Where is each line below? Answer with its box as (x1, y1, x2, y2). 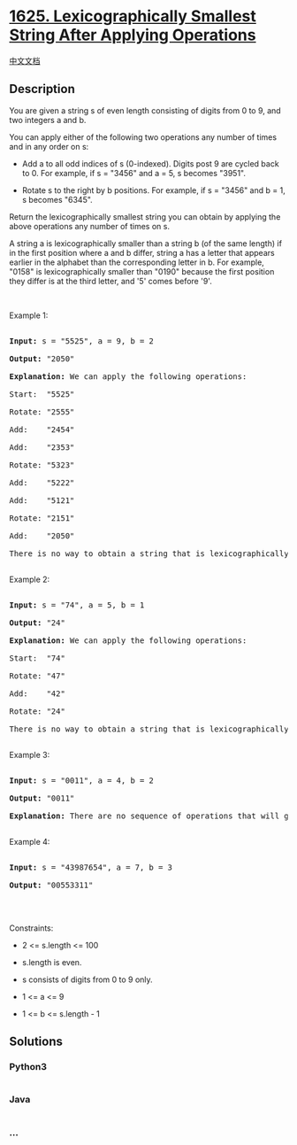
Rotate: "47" (9, 670, 66, 681)
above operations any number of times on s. (9, 220, 171, 231)
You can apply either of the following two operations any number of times (9, 131, 277, 143)
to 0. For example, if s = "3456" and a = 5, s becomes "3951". (21, 167, 246, 178)
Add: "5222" (9, 477, 75, 488)
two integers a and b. (9, 114, 87, 125)
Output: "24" (9, 617, 66, 628)
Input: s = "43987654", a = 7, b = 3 (9, 862, 173, 872)
